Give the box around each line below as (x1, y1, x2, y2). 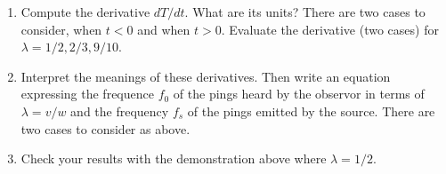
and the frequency (70, 101, 169, 120)
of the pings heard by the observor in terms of (173, 84, 425, 103)
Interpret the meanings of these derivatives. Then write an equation (20, 67, 391, 85)
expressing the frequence (20, 84, 154, 103)
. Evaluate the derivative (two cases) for (221, 20, 439, 38)
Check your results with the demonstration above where (20, 149, 327, 168)
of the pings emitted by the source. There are (187, 101, 435, 120)
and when (137, 20, 191, 38)
